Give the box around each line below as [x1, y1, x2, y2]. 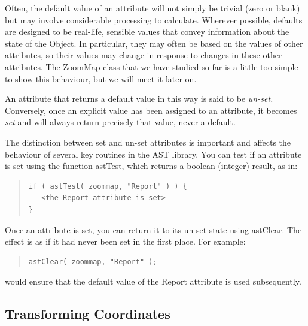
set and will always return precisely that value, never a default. [5, 116, 236, 128]
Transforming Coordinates [5, 304, 170, 323]
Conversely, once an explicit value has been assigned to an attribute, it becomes [5, 104, 297, 116]
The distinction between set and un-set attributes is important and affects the [5, 135, 291, 148]
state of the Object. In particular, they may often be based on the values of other [5, 37, 303, 49]
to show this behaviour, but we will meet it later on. [5, 72, 197, 84]
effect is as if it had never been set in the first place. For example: [5, 235, 246, 247]
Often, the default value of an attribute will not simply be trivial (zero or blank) [5, 2, 300, 14]
